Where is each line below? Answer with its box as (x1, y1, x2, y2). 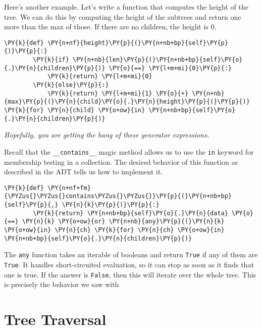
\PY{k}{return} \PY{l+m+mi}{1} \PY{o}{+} (47, 89, 189, 97)
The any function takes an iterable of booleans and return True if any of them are (4, 249, 258, 260)
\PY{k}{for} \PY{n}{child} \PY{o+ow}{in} (4, 107, 145, 114)
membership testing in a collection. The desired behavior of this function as (4, 156, 238, 167)
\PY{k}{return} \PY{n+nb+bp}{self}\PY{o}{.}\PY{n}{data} (33, 209, 228, 217)
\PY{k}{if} (33, 56, 69, 64)
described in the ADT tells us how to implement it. (4, 166, 163, 177)
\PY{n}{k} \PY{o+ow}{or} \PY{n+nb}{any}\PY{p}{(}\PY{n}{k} (22, 218, 225, 225)
